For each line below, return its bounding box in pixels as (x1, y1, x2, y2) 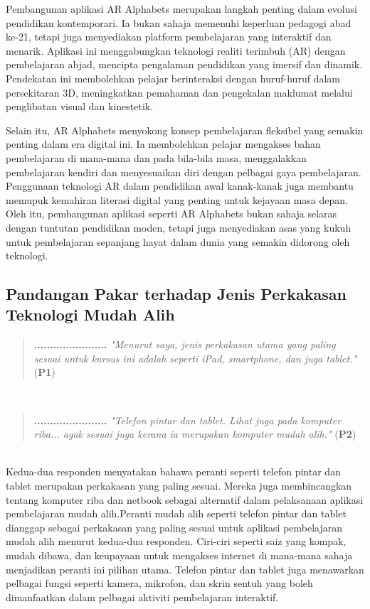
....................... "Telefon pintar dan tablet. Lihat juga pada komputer (33, 412, 342, 427)
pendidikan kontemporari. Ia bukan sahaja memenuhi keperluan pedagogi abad (6, 15, 351, 30)
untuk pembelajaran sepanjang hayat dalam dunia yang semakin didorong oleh (6, 234, 350, 249)
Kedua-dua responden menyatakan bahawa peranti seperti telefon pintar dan (6, 464, 341, 479)
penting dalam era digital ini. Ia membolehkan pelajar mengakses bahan (6, 136, 321, 151)
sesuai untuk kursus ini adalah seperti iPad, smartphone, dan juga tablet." (33, 350, 357, 365)
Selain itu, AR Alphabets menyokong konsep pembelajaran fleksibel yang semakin (6, 122, 364, 137)
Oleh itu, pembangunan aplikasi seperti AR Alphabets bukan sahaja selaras (6, 206, 337, 221)
